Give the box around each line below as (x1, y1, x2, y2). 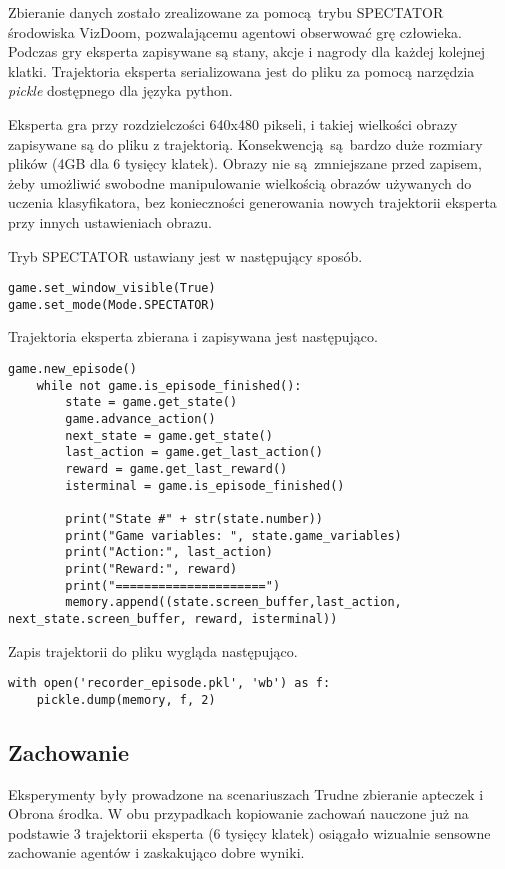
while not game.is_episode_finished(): (36, 378, 302, 393)
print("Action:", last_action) (65, 545, 273, 560)
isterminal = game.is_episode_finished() (65, 478, 345, 493)
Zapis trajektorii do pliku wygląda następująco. (8, 640, 298, 661)
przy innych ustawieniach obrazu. (8, 211, 212, 232)
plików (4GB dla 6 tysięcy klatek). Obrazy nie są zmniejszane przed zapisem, (8, 153, 482, 174)
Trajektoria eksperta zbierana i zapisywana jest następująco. (8, 326, 378, 347)
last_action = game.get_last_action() (65, 445, 323, 460)
